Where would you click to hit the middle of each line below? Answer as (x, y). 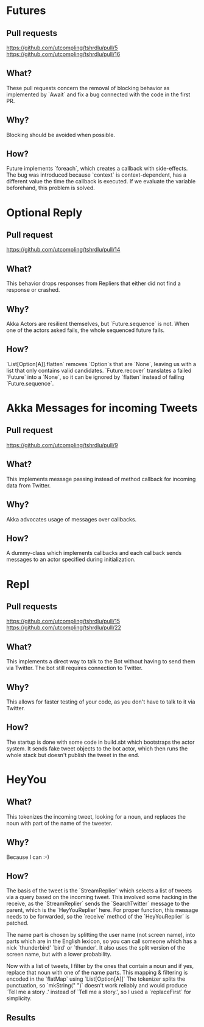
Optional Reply (44, 212)
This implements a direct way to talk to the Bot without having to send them (101, 662)
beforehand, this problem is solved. (51, 188)
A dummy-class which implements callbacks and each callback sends (94, 553)
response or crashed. (33, 290)
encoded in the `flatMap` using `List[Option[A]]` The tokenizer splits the (96, 979)
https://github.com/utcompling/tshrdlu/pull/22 (64, 627)
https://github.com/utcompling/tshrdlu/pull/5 (62, 48)
